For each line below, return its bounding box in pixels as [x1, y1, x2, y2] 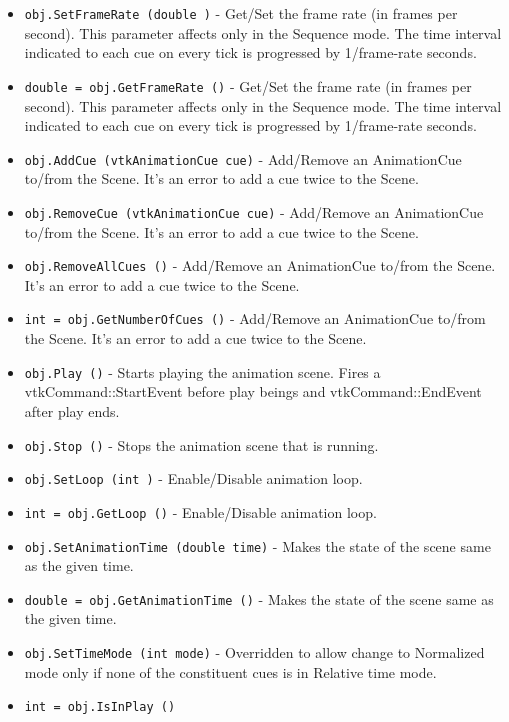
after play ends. [24, 400, 120, 421]
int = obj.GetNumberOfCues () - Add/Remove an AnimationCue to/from [24, 308, 486, 329]
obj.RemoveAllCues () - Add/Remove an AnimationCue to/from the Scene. [24, 255, 496, 276]
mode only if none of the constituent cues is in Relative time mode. [24, 661, 437, 682]
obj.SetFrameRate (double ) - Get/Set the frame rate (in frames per [24, 3, 458, 23]
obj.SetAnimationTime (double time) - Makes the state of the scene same [24, 535, 491, 556]
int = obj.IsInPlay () [24, 700, 176, 715]
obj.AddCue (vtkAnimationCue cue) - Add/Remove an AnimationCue [24, 148, 462, 169]
